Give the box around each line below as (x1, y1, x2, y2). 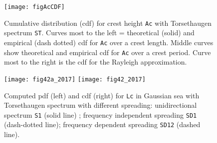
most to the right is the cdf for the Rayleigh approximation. (4, 57, 187, 67)
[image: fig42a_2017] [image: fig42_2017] (4, 75, 146, 83)
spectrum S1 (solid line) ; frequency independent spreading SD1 (4, 109, 197, 120)
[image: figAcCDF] (4, 3, 65, 10)
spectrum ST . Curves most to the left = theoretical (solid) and (4, 27, 195, 38)
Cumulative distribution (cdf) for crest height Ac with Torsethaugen (4, 17, 212, 28)
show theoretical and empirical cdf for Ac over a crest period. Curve (4, 47, 211, 57)
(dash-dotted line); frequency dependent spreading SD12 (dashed (4, 119, 201, 130)
